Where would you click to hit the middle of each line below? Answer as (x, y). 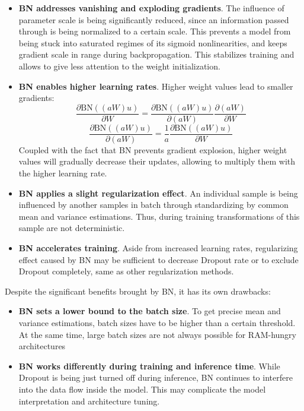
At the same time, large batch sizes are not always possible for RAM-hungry (157, 334)
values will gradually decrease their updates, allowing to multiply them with (157, 161)
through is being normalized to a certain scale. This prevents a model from (155, 31)
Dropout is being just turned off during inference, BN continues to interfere (156, 377)
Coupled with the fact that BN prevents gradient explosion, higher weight (153, 149)
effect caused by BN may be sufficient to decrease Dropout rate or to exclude (159, 259)
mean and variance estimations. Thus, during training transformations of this (159, 216)
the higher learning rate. (63, 173)
